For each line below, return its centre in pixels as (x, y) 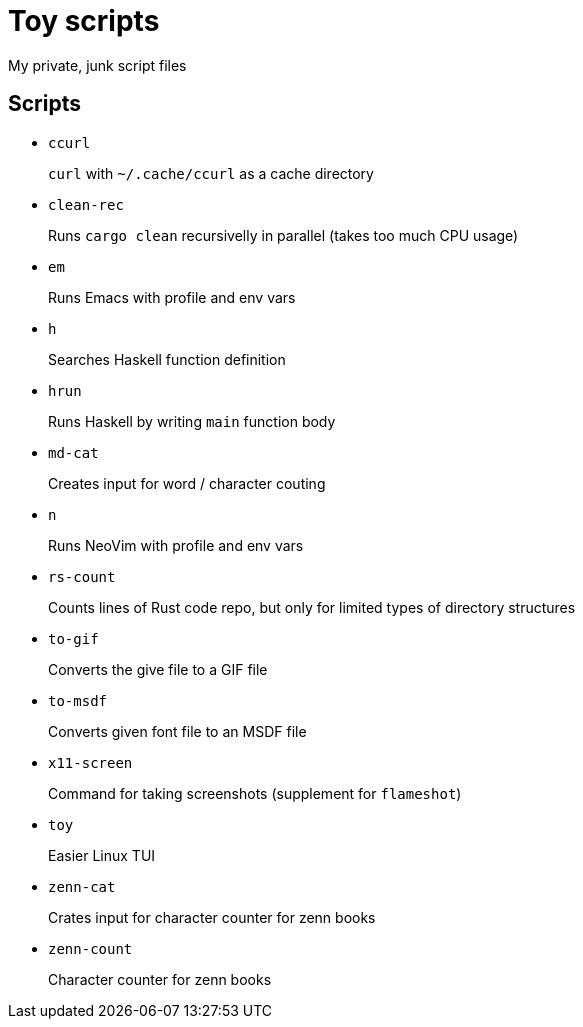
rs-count (82, 576)
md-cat (73, 452)
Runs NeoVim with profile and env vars (176, 545)
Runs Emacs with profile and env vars (172, 297)
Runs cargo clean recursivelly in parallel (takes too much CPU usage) (283, 235)
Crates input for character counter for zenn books (212, 917)
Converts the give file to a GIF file (158, 669)
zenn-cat (82, 886)
